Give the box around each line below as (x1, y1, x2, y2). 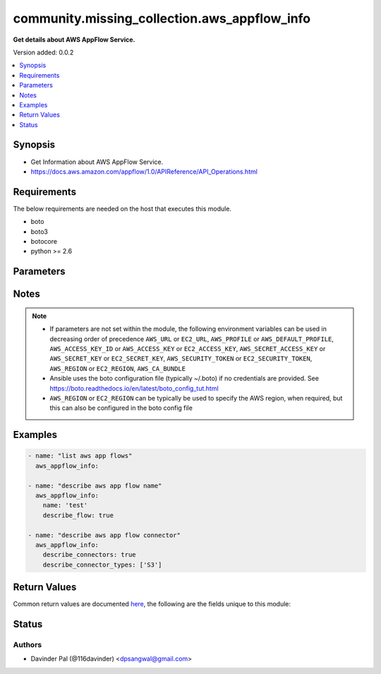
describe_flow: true (42, 511, 114, 519)
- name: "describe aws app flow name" (28, 481, 162, 490)
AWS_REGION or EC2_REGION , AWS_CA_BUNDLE (49, 364, 186, 372)
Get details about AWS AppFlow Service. (13, 35, 135, 44)
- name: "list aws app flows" (28, 452, 133, 460)
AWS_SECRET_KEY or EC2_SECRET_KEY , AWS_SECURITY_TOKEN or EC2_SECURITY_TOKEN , (49, 354, 313, 363)
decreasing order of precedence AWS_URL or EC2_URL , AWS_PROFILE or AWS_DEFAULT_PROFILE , (49, 334, 334, 343)
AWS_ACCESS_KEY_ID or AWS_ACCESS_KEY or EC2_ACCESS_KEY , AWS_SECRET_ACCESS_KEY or (49, 345, 326, 353)
